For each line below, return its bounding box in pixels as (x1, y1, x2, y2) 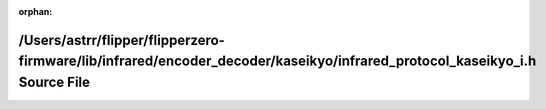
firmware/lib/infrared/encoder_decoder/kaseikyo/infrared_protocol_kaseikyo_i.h (18, 53, 537, 70)
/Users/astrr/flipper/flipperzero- (18, 31, 225, 49)
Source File (18, 74, 90, 90)
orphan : (18, 6, 53, 17)
